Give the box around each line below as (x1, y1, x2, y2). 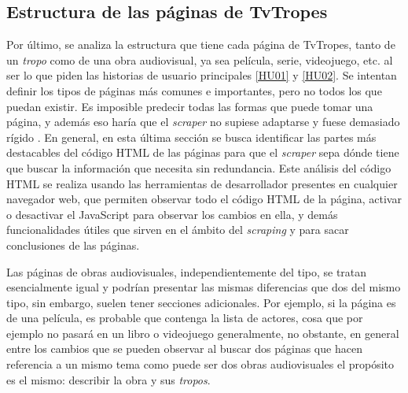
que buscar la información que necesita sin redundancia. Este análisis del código (6, 159, 391, 176)
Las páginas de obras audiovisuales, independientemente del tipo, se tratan (6, 263, 367, 280)
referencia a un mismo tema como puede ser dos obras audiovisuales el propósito (6, 356, 395, 373)
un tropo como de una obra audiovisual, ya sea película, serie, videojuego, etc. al (6, 51, 393, 68)
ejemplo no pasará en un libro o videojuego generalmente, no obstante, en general (6, 324, 399, 341)
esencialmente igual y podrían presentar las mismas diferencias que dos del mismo (6, 279, 401, 295)
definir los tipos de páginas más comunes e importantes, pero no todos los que (6, 82, 382, 98)
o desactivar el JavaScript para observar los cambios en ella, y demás (6, 206, 338, 222)
